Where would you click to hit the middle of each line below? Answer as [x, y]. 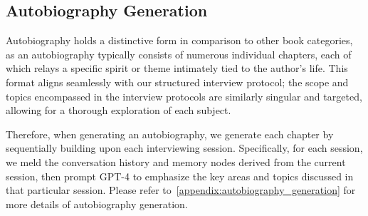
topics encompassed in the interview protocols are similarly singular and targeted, [184, 96]
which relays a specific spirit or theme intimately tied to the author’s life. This [177, 68]
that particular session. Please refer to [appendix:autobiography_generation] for [181, 190]
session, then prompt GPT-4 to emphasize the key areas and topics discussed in [180, 176]
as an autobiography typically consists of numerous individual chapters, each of [179, 54]
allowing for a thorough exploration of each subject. [119, 110]
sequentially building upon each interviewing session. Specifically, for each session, [184, 148]
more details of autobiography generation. [97, 204]
